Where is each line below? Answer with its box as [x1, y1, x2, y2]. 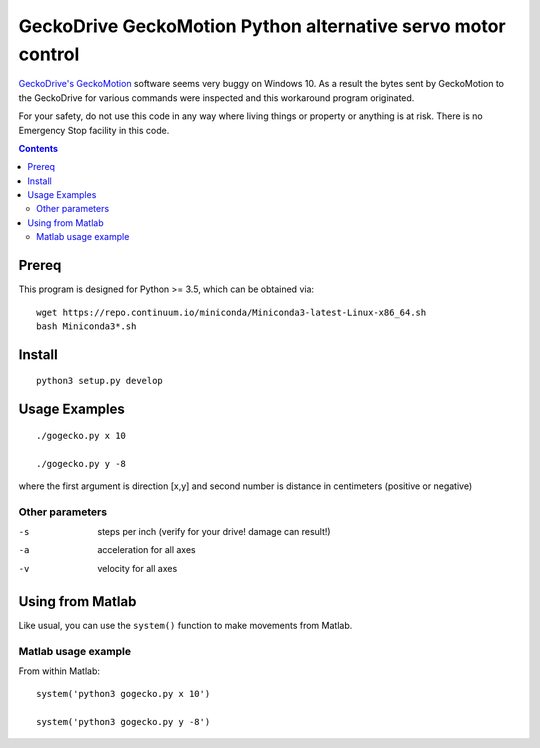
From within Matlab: [18, 665, 100, 677]
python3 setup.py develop [36, 375, 164, 387]
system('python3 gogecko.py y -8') [36, 716, 211, 728]
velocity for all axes [97, 562, 178, 574]
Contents [18, 142, 59, 154]
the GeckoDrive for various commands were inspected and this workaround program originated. [18, 91, 415, 104]
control [18, 43, 80, 65]
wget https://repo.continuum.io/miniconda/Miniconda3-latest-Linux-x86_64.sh [36, 306, 427, 318]
